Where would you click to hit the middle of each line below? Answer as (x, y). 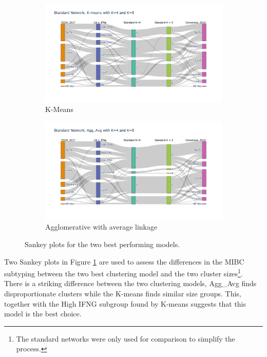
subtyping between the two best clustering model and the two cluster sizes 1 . (123, 273)
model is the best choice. (43, 314)
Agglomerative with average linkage (101, 227)
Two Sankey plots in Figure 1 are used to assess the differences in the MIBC (124, 261)
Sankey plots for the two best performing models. (102, 244)
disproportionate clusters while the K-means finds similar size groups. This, (123, 294)
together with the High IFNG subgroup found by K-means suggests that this (125, 303)
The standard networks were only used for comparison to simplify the (126, 338)
